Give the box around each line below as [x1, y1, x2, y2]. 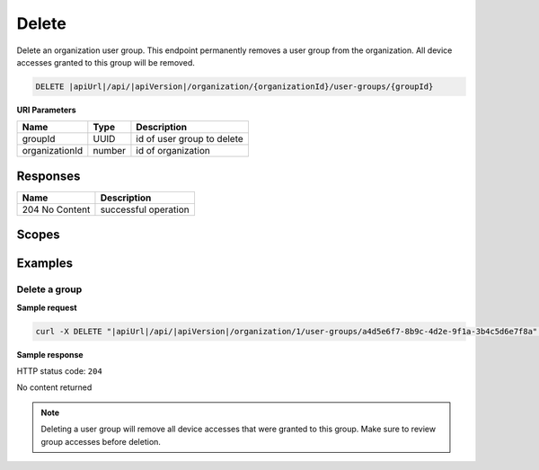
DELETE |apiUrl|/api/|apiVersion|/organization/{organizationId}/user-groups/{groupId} [35, 81, 434, 92]
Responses [16, 168, 81, 183]
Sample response [16, 349, 84, 359]
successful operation [100, 203, 190, 216]
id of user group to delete [136, 133, 244, 146]
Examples [16, 256, 74, 271]
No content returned [16, 382, 93, 393]
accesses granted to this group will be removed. [16, 57, 195, 67]
